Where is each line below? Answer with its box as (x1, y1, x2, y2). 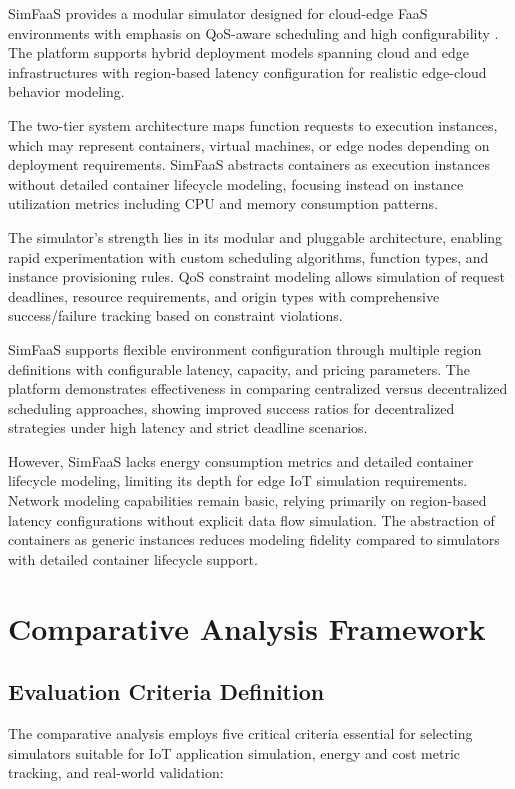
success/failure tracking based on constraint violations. (8, 305, 343, 326)
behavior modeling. (8, 81, 125, 102)
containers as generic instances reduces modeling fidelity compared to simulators (8, 529, 500, 550)
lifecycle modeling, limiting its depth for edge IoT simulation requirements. (8, 470, 468, 491)
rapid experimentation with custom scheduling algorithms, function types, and (8, 246, 489, 267)
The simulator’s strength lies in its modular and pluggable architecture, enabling (8, 226, 503, 247)
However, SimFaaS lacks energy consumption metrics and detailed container (8, 450, 474, 471)
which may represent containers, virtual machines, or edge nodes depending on (8, 134, 490, 155)
